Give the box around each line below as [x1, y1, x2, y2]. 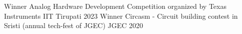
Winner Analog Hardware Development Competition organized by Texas [4, 1, 226, 11]
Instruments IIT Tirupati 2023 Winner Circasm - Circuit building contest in [4, 10, 238, 21]
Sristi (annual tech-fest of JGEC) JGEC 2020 [4, 20, 143, 31]
